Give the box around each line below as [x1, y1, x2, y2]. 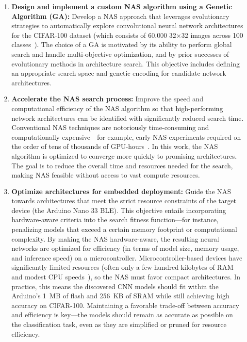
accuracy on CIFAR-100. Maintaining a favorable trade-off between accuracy [11, 300, 239, 310]
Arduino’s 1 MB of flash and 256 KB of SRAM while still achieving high [11, 291, 230, 301]
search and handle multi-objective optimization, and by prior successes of [11, 49, 229, 59]
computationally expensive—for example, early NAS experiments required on [11, 131, 241, 142]
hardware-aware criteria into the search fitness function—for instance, [11, 214, 219, 225]
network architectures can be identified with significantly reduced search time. [11, 113, 244, 123]
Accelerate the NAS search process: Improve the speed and [11, 94, 203, 104]
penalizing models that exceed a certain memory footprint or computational [11, 224, 237, 234]
